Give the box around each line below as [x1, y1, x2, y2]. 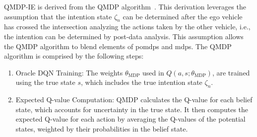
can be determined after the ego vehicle [123, 11, 243, 21]
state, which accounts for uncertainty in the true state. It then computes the [15, 104, 249, 114]
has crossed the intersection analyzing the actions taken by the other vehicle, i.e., [4, 21, 251, 32]
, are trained [212, 67, 250, 77]
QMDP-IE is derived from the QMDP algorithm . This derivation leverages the [4, 1, 246, 11]
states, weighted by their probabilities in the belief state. [15, 123, 188, 134]
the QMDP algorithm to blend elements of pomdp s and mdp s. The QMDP [4, 41, 232, 51]
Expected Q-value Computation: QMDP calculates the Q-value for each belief [15, 94, 253, 105]
